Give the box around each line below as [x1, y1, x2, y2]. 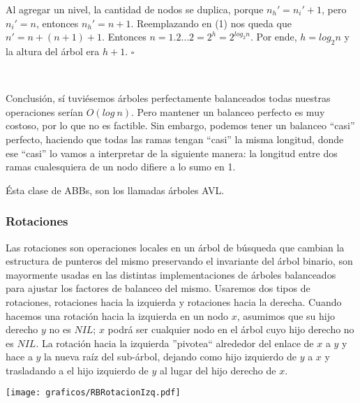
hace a [6, 349, 33, 364]
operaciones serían [6, 104, 84, 119]
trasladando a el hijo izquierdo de [6, 362, 149, 377]
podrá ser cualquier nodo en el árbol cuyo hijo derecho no [107, 322, 354, 337]
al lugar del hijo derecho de [159, 362, 276, 377]
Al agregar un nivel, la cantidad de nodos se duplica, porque [6, 2, 264, 16]
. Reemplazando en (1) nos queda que [130, 15, 292, 30]
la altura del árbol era [6, 43, 100, 58]
